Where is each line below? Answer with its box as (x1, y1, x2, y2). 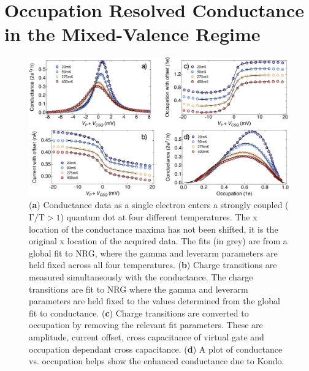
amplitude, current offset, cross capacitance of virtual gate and (29, 330, 264, 343)
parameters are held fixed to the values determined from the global (29, 294, 280, 307)
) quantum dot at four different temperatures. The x (60, 210, 257, 223)
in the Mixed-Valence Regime (4, 21, 261, 47)
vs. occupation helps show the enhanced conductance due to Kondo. (29, 354, 284, 367)
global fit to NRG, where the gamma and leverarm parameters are (29, 246, 278, 259)
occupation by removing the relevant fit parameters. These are (29, 318, 263, 331)
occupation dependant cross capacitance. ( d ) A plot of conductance (29, 342, 283, 355)
